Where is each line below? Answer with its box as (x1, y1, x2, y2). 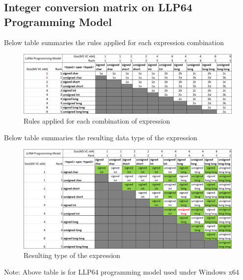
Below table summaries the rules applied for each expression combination (4, 37, 224, 47)
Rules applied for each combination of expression (24, 115, 170, 126)
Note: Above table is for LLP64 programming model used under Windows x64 (4, 266, 239, 277)
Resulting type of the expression (24, 250, 120, 260)
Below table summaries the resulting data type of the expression (4, 132, 197, 142)
